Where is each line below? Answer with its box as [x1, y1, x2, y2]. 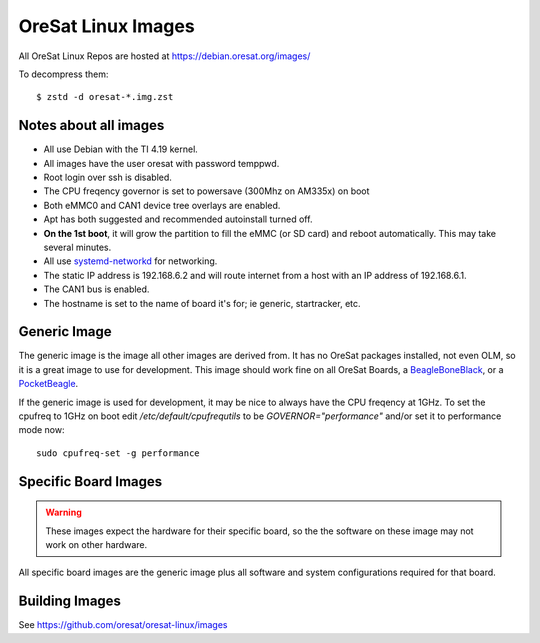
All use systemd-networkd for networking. [43, 255, 218, 267]
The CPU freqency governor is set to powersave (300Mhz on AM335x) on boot [43, 185, 370, 197]
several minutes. [43, 241, 112, 253]
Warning [45, 506, 82, 519]
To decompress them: [18, 68, 109, 80]
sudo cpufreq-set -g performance [36, 447, 200, 459]
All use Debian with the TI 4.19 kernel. [43, 143, 199, 155]
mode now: [18, 424, 65, 436]
